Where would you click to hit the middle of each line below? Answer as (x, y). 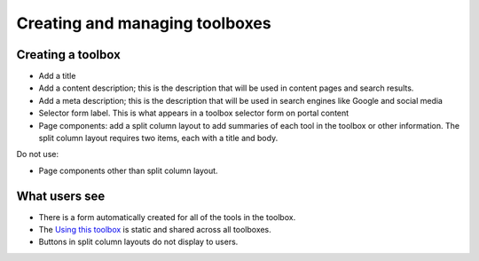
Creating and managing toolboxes (144, 23)
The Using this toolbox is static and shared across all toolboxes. (155, 230)
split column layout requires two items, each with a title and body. (158, 138)
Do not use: (38, 154)
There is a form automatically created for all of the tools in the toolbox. (167, 217)
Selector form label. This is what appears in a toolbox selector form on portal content (194, 113)
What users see (61, 196)
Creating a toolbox (69, 55)
